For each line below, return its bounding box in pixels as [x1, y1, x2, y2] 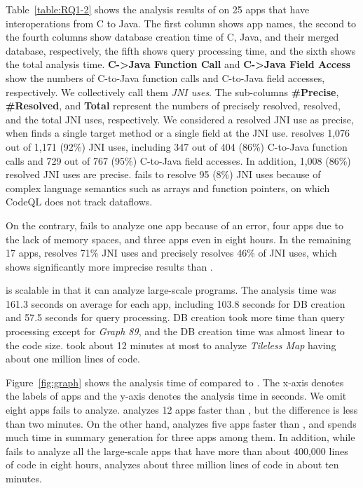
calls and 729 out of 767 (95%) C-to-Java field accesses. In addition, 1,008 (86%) [6, 153, 351, 168]
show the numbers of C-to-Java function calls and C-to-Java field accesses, [6, 70, 325, 85]
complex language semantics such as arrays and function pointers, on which [6, 180, 330, 195]
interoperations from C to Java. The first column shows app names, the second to [6, 15, 357, 30]
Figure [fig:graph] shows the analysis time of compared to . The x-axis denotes [6, 374, 344, 389]
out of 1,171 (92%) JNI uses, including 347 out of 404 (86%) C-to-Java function [6, 139, 348, 154]
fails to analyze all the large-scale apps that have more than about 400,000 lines [6, 443, 348, 458]
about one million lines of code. [6, 351, 140, 366]
